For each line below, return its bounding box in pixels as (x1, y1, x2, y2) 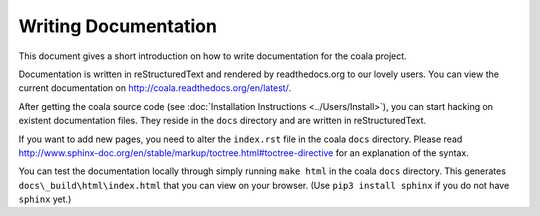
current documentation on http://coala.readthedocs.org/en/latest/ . (18, 82, 292, 94)
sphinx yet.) (18, 193, 72, 205)
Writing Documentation (18, 15, 217, 37)
